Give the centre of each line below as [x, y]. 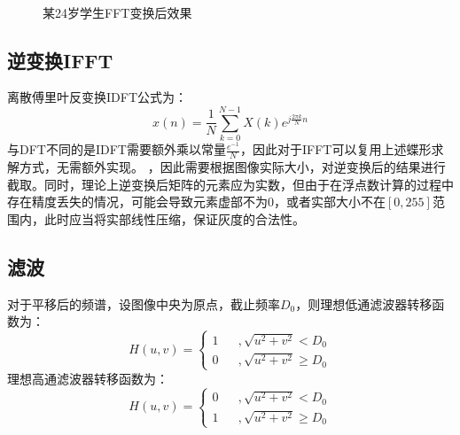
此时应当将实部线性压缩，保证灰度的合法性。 [174, 218]
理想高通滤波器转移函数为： [88, 378]
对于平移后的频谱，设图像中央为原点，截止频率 [144, 303]
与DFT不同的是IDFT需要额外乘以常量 [117, 149]
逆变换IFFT [60, 60]
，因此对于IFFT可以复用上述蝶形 [336, 149]
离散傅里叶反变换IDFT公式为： [97, 97]
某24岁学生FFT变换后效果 [117, 12]
